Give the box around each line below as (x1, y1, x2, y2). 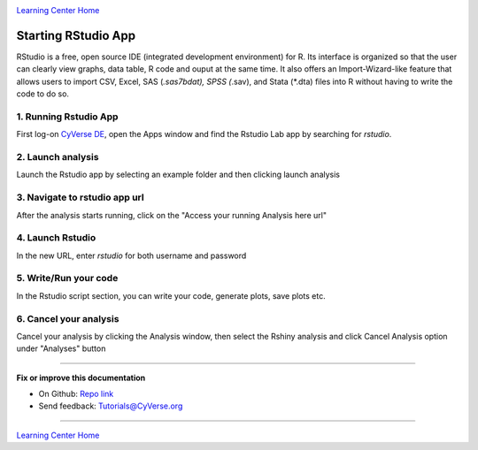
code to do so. (16, 88, 70, 99)
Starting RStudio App (16, 27, 136, 43)
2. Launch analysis (16, 150, 99, 163)
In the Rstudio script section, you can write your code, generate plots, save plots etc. (16, 290, 327, 301)
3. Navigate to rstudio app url (16, 191, 145, 203)
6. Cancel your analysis (16, 312, 119, 324)
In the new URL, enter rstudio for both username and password (16, 250, 247, 261)
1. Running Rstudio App (16, 111, 119, 123)
